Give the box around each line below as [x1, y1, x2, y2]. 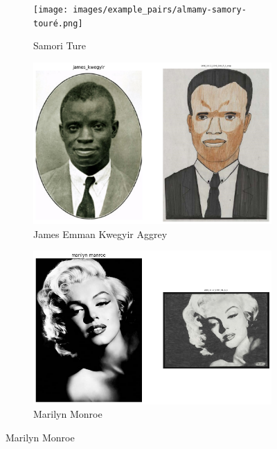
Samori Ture [33, 38, 86, 53]
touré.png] [33, 18, 83, 28]
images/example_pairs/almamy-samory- [73, 5, 247, 15]
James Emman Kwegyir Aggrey [33, 226, 168, 241]
